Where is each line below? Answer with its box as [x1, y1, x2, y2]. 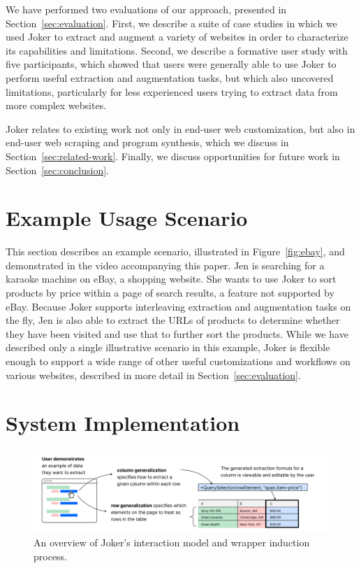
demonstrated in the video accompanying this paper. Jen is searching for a [6, 257, 325, 272]
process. [34, 548, 68, 563]
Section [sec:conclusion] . [6, 162, 109, 177]
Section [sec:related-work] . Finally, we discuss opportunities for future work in [6, 148, 340, 163]
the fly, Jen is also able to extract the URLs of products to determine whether [6, 313, 340, 327]
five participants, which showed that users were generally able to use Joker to [6, 57, 337, 71]
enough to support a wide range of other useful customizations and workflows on [6, 354, 351, 368]
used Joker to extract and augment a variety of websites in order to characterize [6, 29, 348, 44]
